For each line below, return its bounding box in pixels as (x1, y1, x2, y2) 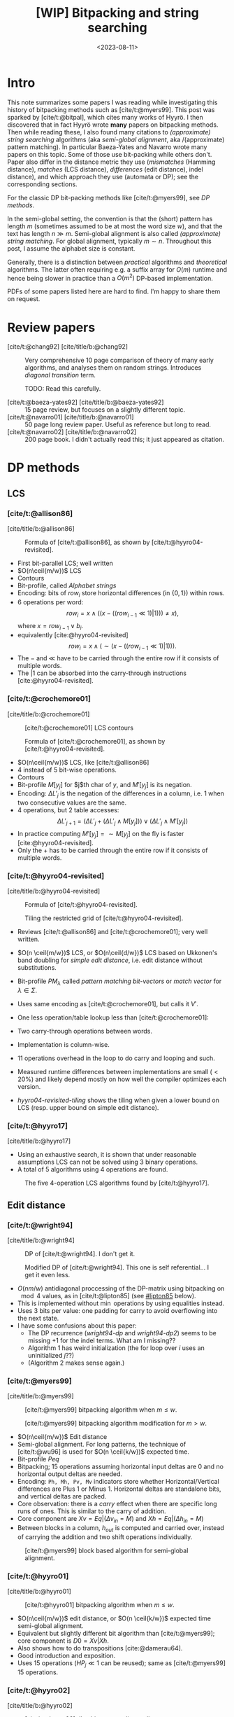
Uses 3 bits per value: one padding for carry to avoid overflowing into (17, 1306, 218, 1314)
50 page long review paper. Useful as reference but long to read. (24, 420, 212, 429)
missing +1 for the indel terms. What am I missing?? (27, 1336, 176, 1344)
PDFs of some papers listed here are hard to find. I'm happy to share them (7, 287, 221, 296)
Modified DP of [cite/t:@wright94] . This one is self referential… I (24, 1263, 210, 1272)
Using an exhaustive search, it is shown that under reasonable (17, 1151, 197, 1159)
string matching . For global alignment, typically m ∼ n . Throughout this (7, 237, 212, 245)
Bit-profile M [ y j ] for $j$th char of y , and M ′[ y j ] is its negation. (17, 780, 192, 791)
